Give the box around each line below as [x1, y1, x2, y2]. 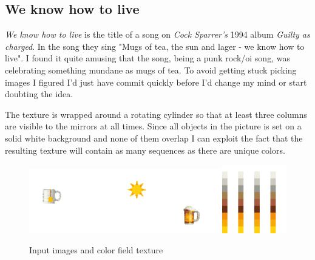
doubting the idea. [5, 87, 73, 100]
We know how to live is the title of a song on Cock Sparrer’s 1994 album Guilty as [5, 28, 310, 41]
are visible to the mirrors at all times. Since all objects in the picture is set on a [5, 120, 302, 132]
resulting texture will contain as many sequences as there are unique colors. [5, 143, 285, 156]
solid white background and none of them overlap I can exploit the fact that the [5, 131, 303, 144]
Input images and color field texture [29, 244, 163, 256]
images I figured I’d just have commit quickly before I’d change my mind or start [5, 75, 307, 88]
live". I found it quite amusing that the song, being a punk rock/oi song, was [5, 52, 290, 64]
